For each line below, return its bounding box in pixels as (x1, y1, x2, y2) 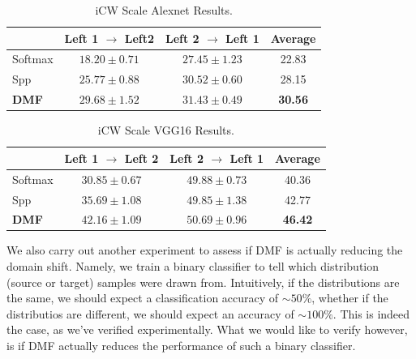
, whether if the (311, 289, 388, 306)
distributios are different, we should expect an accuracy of (6, 305, 294, 322)
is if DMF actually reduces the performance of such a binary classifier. (6, 337, 356, 353)
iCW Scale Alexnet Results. (95, 2, 233, 18)
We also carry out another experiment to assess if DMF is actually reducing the (6, 241, 403, 259)
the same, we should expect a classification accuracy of (6, 289, 279, 306)
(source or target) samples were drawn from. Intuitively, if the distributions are (6, 273, 400, 290)
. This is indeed (332, 305, 410, 322)
